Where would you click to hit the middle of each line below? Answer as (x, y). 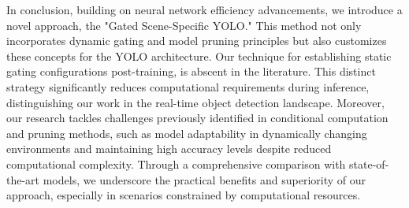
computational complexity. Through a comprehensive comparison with (176, 163)
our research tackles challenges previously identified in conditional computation (197, 118)
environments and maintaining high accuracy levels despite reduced (169, 149)
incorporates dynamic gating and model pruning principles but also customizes (197, 41)
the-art (23, 179)
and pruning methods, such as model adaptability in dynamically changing (187, 133)
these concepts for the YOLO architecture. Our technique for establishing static (199, 56)
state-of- (369, 163)
